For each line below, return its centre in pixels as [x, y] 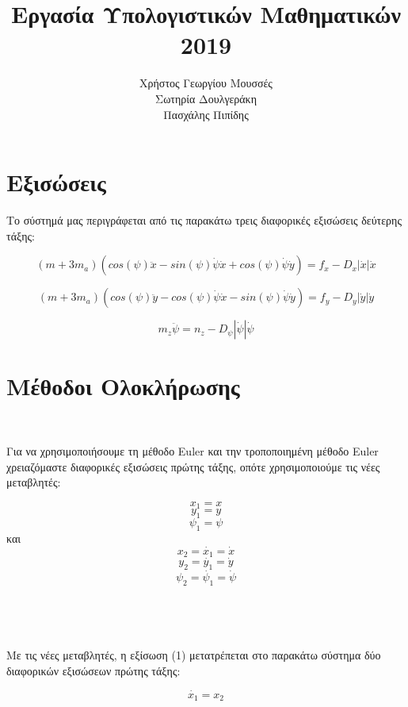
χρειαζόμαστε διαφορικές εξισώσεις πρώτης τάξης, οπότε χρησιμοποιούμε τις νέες [193, 466]
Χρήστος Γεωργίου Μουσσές [206, 83]
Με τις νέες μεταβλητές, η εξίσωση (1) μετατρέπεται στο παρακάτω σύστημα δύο [194, 655]
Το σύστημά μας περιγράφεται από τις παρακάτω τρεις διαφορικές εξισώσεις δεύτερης [204, 220]
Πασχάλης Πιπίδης [206, 114]
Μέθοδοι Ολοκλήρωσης [123, 386]
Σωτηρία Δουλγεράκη [206, 98]
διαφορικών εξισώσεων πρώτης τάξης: [93, 671]
